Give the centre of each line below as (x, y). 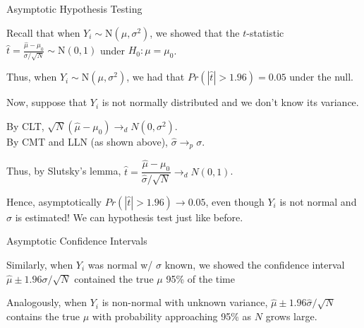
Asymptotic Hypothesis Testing (74, 8)
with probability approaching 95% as (172, 316)
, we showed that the (195, 32)
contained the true (114, 278)
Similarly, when (40, 265)
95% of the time (200, 278)
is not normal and (318, 201)
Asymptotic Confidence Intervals (77, 241)
